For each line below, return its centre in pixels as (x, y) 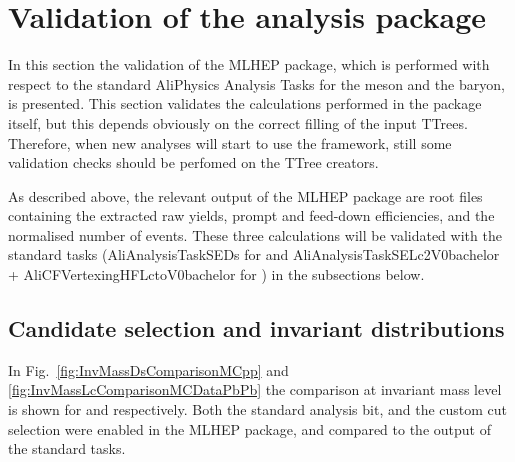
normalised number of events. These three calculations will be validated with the (255, 234)
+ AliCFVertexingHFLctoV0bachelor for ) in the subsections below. (216, 274)
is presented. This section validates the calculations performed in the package (245, 103)
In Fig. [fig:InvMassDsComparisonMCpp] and (148, 369)
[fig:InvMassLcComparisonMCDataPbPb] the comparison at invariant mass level (255, 389)
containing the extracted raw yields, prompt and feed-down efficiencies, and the (251, 215)
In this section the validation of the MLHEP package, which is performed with (249, 64)
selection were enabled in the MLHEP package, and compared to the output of (249, 428)
